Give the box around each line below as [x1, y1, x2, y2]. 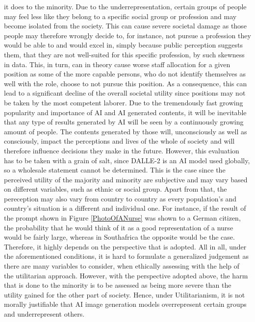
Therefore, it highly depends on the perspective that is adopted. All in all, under [4, 241, 247, 251]
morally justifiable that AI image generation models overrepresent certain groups [4, 299, 247, 309]
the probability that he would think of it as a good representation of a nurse [4, 222, 233, 232]
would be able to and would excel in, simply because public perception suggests [4, 40, 243, 50]
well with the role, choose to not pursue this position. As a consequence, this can [4, 78, 247, 88]
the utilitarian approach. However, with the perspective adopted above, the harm [4, 270, 248, 280]
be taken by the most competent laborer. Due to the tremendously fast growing [4, 97, 243, 107]
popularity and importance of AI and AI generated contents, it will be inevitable [4, 107, 247, 117]
